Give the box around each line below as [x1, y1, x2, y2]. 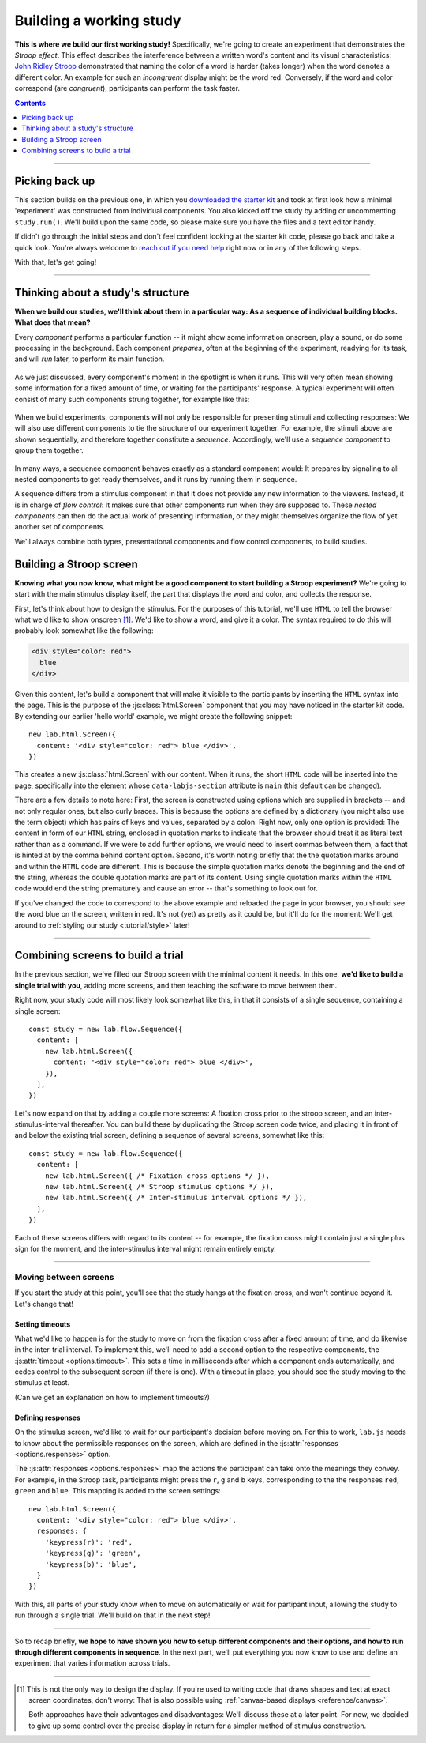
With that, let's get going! [14, 257, 97, 266]
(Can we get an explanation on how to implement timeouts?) [14, 1392, 211, 1402]
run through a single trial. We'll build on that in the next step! [14, 1610, 211, 1620]
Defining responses [14, 1413, 81, 1422]
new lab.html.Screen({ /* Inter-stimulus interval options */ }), [44, 1193, 308, 1203]
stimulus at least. [14, 1378, 70, 1387]
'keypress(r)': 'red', [44, 1538, 133, 1546]
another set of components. [14, 522, 106, 532]
